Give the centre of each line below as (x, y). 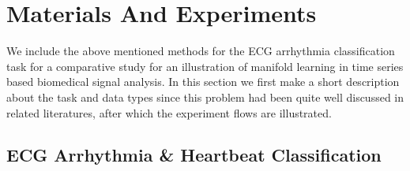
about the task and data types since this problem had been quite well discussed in (205, 97)
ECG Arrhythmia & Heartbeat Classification (194, 155)
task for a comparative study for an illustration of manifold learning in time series (205, 66)
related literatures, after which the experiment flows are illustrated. (169, 112)
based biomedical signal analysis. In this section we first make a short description (203, 82)
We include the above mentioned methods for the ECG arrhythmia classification (201, 51)
